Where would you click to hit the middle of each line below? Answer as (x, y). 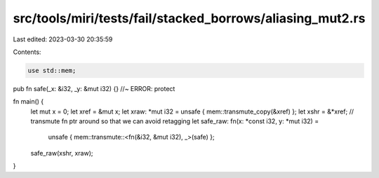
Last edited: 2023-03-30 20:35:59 (63, 39)
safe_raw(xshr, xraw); (62, 153)
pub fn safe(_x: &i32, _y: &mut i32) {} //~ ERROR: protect (94, 88)
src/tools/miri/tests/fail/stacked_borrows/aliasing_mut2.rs (189, 18)
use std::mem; (52, 70)
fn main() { (28, 102)
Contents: (27, 52)
